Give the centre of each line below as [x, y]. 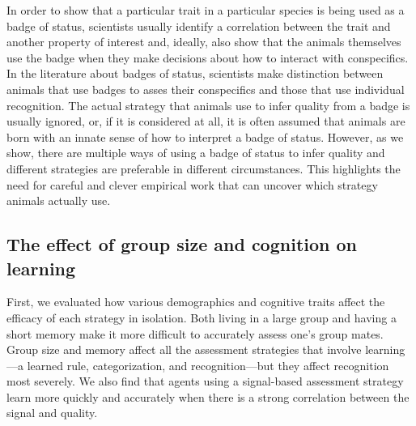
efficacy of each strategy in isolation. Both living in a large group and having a [202, 317]
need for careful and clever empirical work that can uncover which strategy [192, 184]
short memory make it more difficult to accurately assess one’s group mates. [195, 333]
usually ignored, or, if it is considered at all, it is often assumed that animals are [206, 121]
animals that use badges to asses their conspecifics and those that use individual [206, 89]
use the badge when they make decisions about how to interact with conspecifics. [208, 57]
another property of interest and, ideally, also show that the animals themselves [204, 42]
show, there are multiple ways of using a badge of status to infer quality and [196, 153]
